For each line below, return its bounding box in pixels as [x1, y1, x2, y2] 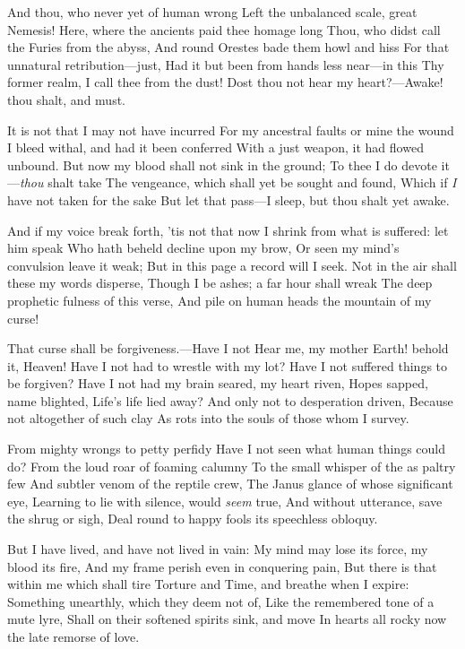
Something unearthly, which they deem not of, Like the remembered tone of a [7, 592, 435, 610]
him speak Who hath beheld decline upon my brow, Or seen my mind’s [7, 238, 400, 257]
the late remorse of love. [7, 627, 140, 645]
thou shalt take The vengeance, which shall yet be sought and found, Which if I [20, 173, 457, 192]
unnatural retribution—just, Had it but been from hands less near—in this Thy [7, 55, 444, 74]
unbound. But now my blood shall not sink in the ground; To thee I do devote [7, 155, 437, 174]
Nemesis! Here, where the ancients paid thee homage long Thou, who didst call [7, 20, 441, 39]
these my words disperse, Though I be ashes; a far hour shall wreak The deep [7, 273, 433, 292]
